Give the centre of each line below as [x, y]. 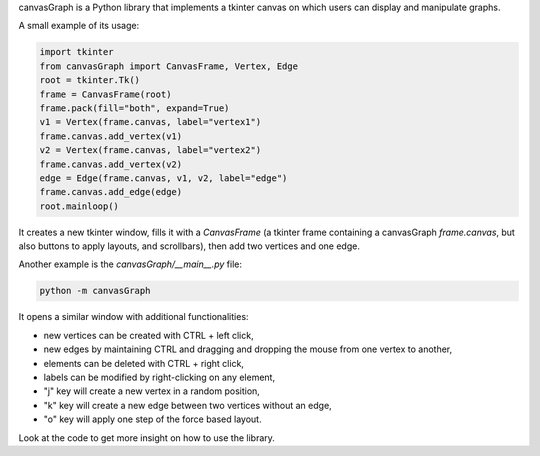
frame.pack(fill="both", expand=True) [134, 108]
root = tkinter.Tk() [89, 80]
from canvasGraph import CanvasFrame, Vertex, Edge [169, 66]
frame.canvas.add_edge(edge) [111, 192]
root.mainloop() [79, 206]
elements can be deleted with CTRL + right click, [144, 363]
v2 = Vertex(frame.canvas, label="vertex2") [150, 150]
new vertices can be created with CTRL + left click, [148, 335]
